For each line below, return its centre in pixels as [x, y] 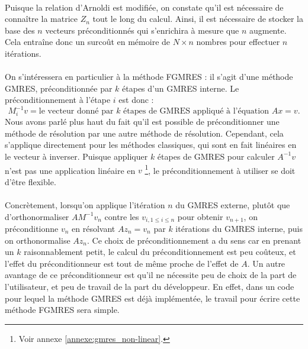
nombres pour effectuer [238, 42]
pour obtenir [200, 216]
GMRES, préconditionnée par [59, 88]
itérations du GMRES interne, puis [239, 229]
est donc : [136, 100]
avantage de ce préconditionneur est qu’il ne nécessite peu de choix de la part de [151, 275]
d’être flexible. [31, 181]
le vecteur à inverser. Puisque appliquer [76, 156]
